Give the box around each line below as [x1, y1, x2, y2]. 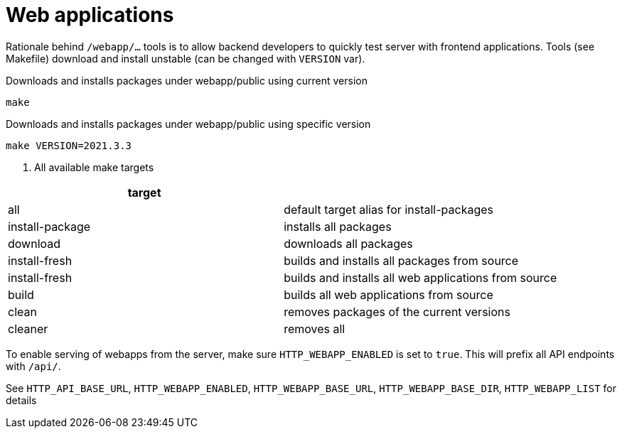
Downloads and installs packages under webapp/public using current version [6, 74, 368, 87]
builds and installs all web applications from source [284, 270, 557, 285]
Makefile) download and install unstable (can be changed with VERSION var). [6, 52, 365, 65]
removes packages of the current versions [284, 304, 510, 319]
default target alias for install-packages [284, 202, 493, 217]
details [6, 394, 37, 406]
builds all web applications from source [284, 287, 493, 302]
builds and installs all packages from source [284, 253, 519, 268]
